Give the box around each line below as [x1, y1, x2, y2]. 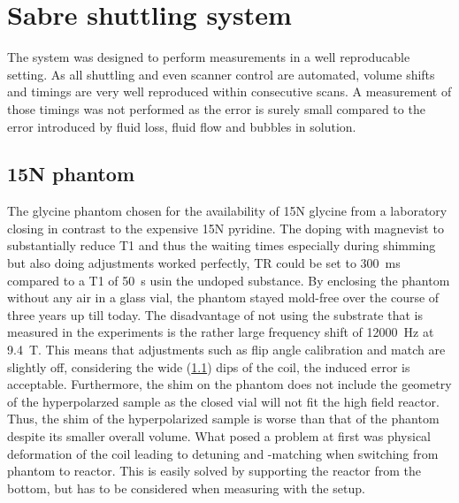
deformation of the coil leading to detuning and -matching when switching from [7, 444, 439, 462]
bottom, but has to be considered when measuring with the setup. [7, 478, 365, 497]
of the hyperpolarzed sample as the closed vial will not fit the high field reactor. [7, 392, 440, 410]
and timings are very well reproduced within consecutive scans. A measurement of [7, 82, 452, 101]
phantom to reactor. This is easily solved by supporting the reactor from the [7, 461, 422, 480]
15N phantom [7, 160, 134, 187]
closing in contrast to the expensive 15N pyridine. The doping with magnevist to [7, 218, 444, 237]
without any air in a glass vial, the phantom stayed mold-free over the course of [7, 288, 440, 307]
